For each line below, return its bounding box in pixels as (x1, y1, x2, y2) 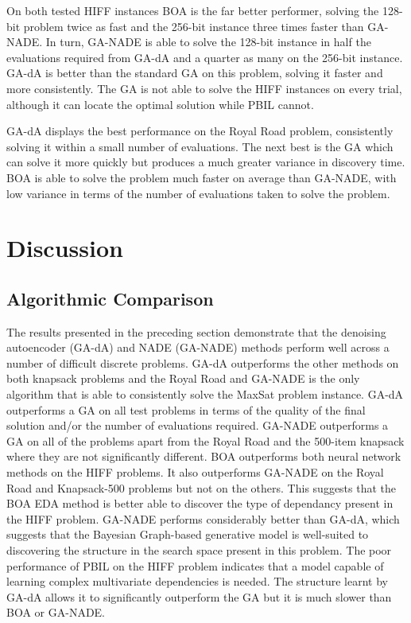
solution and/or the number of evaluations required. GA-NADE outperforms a (6, 417, 389, 434)
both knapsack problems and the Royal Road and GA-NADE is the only (6, 370, 360, 387)
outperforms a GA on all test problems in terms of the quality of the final (6, 401, 366, 418)
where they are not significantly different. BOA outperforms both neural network (6, 448, 401, 465)
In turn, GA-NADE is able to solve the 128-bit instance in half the (45, 33, 371, 50)
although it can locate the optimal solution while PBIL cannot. (6, 95, 314, 112)
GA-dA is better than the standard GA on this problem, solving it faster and (6, 64, 383, 81)
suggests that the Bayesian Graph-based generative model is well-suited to (6, 526, 369, 543)
